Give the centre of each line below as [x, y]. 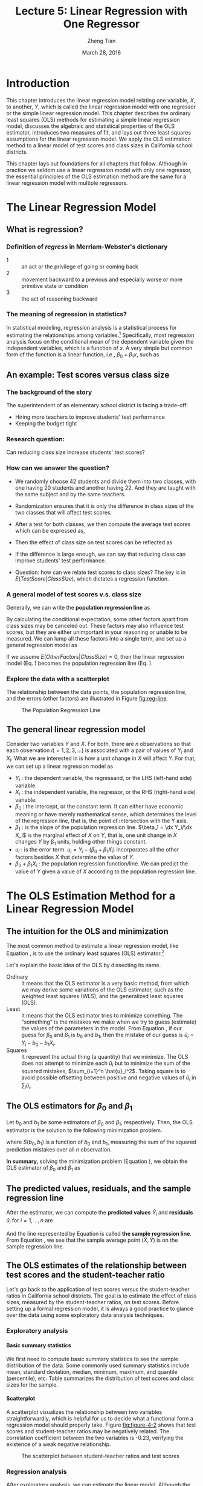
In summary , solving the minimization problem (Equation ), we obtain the [97, 1161]
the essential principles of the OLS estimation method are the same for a [96, 176]
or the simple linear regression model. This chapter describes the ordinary [98, 113]
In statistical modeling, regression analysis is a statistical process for [92, 327]
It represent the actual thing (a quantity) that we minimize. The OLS [105, 1057]
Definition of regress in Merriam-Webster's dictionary [87, 247]
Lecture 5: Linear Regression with [101, 11]
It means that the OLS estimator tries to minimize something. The [102, 1015]
